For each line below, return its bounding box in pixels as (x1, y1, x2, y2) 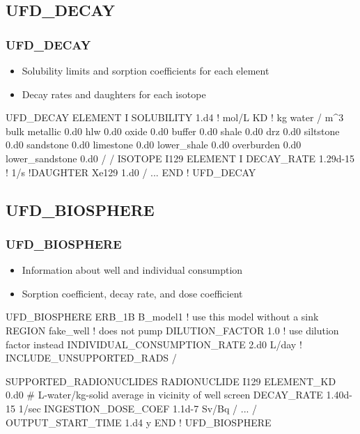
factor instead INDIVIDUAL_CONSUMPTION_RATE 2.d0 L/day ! (6, 336, 302, 351)
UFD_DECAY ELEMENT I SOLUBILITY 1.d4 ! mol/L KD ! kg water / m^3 (6, 110, 344, 125)
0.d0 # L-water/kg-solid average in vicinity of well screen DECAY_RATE (6, 387, 323, 402)
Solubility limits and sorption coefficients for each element (22, 63, 269, 77)
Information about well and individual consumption (22, 263, 243, 277)
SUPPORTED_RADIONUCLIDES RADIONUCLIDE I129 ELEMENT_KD (6, 373, 336, 388)
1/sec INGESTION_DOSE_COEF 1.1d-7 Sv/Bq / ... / (18, 401, 258, 415)
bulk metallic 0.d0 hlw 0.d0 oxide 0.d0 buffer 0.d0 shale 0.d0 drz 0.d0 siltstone (6, 123, 340, 138)
